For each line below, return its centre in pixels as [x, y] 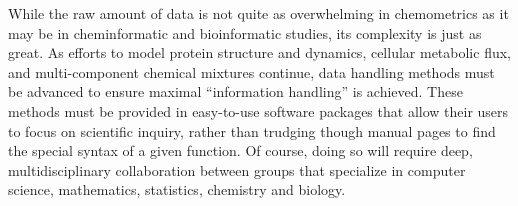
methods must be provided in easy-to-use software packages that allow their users [258, 110]
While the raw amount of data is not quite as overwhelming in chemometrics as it [258, 13]
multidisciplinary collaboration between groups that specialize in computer [237, 169]
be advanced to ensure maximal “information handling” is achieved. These [235, 91]
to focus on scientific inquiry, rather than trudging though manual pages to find [252, 130]
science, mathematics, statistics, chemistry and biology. [177, 189]
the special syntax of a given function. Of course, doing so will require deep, [240, 150]
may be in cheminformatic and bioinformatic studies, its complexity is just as [245, 32]
